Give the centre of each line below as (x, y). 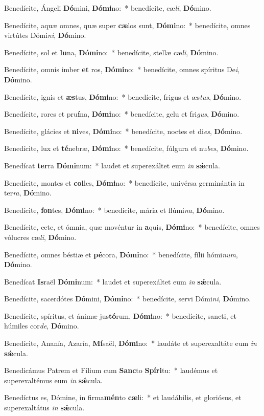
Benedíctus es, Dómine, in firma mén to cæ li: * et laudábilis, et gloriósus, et (123, 397)
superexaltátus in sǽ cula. (44, 408)
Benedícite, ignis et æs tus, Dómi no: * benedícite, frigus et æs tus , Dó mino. (123, 96)
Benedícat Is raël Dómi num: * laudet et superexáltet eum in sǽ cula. (113, 281)
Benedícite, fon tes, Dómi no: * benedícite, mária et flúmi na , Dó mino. (114, 210)
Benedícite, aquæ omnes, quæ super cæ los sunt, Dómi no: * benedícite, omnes (127, 25)
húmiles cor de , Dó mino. (42, 326)
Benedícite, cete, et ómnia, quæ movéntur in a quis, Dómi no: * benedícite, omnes (132, 227)
